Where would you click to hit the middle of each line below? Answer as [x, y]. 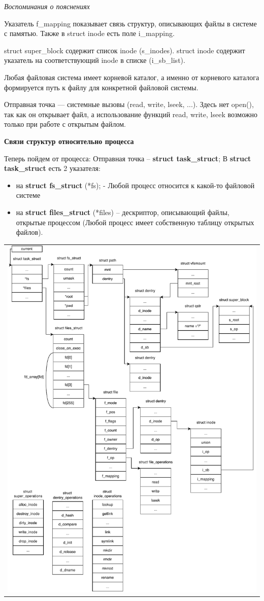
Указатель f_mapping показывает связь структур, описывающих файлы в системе [130, 23]
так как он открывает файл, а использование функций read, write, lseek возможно [131, 114]
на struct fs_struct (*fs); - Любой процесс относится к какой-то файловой [135, 185]
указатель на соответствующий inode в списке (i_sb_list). [95, 60]
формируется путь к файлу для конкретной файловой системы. [101, 87]
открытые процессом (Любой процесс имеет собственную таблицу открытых [135, 222]
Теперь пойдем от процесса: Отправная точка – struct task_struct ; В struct [128, 158]
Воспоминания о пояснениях [47, 6]
